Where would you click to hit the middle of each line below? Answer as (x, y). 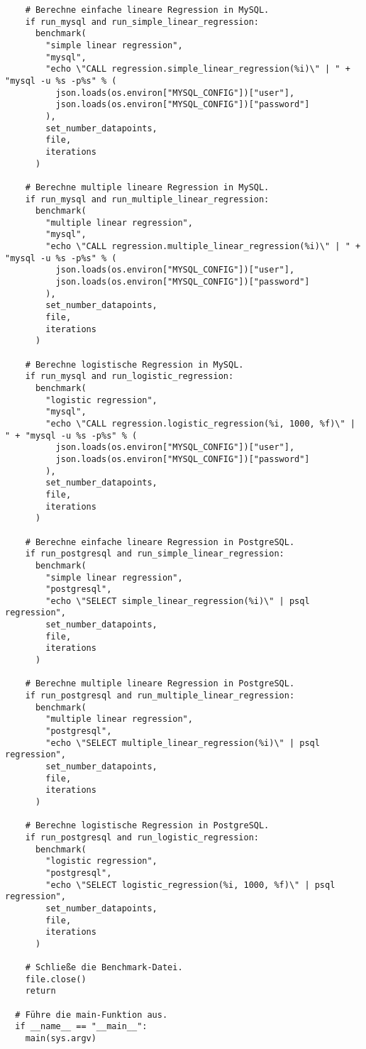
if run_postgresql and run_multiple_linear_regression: (160, 696)
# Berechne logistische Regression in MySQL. (134, 364)
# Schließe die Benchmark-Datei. (104, 968)
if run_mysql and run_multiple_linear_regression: (147, 199)
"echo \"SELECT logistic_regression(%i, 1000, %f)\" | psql (190, 885)
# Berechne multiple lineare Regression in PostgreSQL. (160, 684)
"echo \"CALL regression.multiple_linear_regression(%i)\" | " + (203, 247)
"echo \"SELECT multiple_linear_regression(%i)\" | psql (183, 743)
